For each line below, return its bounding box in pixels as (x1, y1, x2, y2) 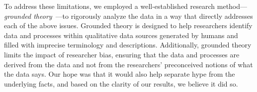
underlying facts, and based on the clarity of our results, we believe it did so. (4, 78, 238, 89)
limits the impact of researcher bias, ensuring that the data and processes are (4, 49, 240, 59)
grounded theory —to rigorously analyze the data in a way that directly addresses (4, 10, 253, 21)
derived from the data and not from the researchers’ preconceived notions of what (4, 59, 253, 69)
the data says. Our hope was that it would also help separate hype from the (4, 69, 235, 79)
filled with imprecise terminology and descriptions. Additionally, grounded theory (4, 40, 252, 50)
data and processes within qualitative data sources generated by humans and (4, 30, 238, 40)
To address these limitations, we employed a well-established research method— (4, 1, 248, 11)
